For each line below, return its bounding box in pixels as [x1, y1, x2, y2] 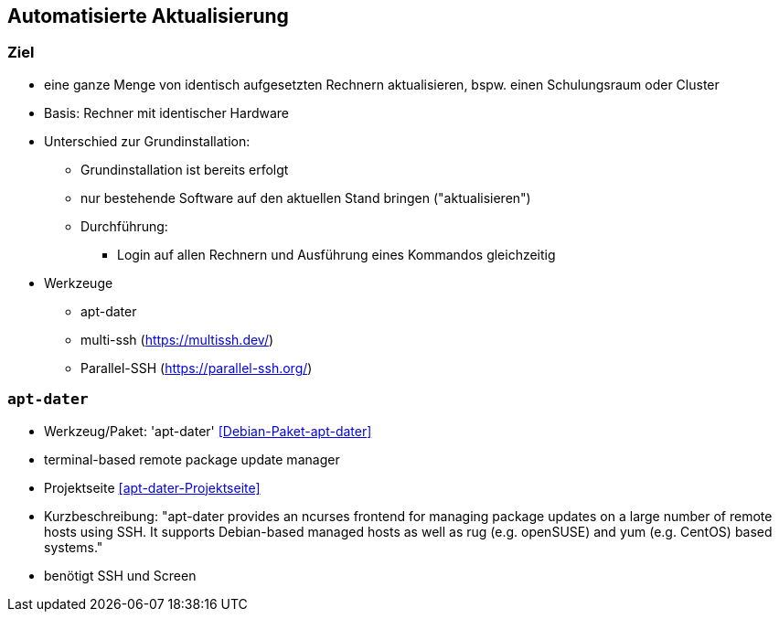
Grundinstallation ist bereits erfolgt [80, 161, 289, 177]
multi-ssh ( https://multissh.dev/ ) [80, 331, 274, 347]
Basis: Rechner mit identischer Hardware [44, 104, 290, 121]
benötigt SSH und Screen [44, 567, 197, 583]
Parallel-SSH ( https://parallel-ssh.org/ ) [80, 359, 313, 376]
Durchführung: [80, 218, 168, 234]
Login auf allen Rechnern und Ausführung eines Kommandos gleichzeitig [117, 246, 556, 262]
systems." [44, 539, 103, 555]
